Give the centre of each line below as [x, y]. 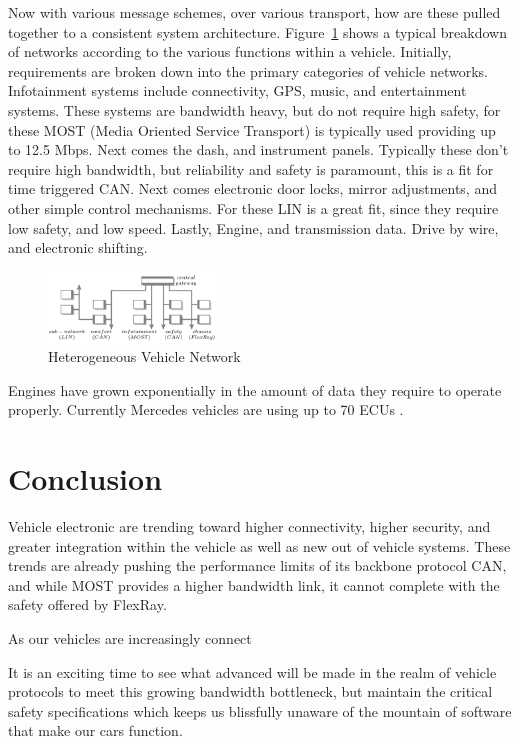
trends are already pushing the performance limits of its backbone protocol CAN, [257, 565]
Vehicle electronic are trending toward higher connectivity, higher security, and [249, 526]
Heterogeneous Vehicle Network [144, 356]
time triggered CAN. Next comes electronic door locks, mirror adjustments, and [252, 188]
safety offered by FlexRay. [87, 604]
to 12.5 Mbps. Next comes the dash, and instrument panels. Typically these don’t [258, 149]
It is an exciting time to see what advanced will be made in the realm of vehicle [252, 671]
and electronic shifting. [78, 247]
